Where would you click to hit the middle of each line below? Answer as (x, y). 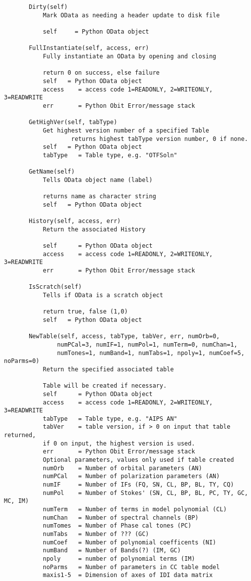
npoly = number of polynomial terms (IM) (119, 559)
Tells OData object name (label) (98, 180)
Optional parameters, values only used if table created (138, 460)
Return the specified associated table (108, 369)
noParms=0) (22, 361)
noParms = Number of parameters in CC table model (131, 567)
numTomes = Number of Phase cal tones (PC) (117, 526)
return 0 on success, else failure (101, 73)
